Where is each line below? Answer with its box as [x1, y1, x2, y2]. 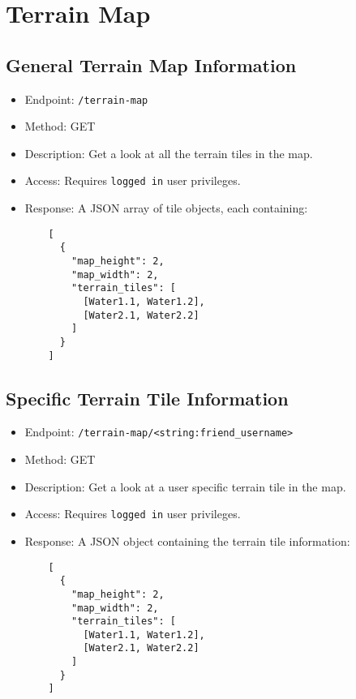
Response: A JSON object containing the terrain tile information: [24, 532, 350, 549]
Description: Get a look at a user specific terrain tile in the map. [24, 478, 346, 495]
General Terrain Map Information [6, 52, 297, 77]
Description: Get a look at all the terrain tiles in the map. [24, 144, 313, 161]
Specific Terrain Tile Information [6, 385, 289, 410]
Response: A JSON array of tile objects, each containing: [24, 199, 308, 217]
